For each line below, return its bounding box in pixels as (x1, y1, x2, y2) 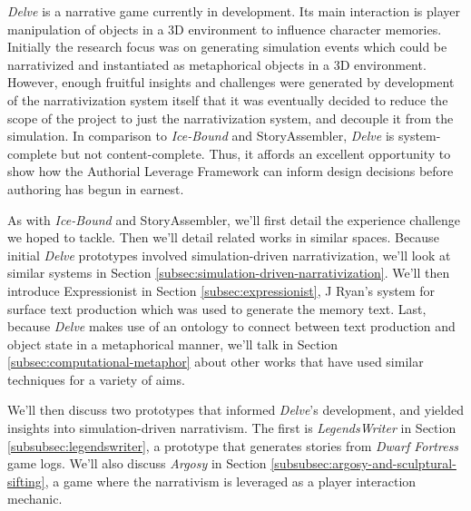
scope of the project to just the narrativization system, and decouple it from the (7, 108, 454, 127)
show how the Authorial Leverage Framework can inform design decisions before (7, 162, 454, 181)
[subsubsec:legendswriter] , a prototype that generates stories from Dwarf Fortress (7, 436, 459, 455)
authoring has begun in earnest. (7, 179, 184, 198)
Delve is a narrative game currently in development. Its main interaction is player (7, 2, 461, 20)
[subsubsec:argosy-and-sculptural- (270, 454, 456, 473)
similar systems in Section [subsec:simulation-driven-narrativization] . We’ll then (7, 263, 450, 282)
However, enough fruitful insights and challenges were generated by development (7, 73, 455, 92)
